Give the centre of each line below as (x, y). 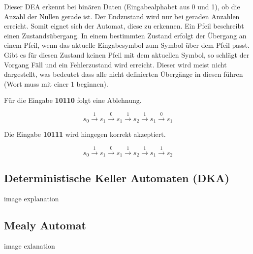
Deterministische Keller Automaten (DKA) (117, 178)
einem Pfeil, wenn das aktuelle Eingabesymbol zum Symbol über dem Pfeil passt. (127, 45)
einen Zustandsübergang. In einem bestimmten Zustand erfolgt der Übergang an (125, 35)
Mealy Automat (45, 225)
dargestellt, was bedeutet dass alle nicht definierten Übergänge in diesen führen (124, 74)
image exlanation (30, 246)
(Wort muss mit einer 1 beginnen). (56, 83)
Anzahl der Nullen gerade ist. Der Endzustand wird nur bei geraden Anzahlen (122, 16)
